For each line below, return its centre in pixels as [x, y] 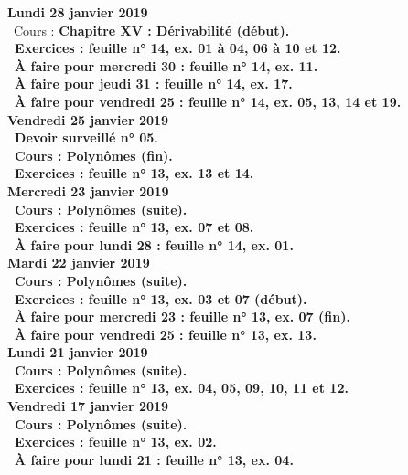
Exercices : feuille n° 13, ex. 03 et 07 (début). [161, 298]
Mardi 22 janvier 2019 [79, 263]
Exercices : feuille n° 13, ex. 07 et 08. [134, 227]
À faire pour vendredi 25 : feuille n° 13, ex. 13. [166, 334]
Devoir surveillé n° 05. [86, 137]
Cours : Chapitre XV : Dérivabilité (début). [151, 30]
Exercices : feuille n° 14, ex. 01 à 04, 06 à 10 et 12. [178, 48]
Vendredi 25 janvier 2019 [88, 119]
